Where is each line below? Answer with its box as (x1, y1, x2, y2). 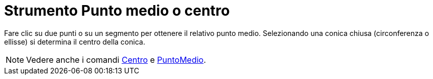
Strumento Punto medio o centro (4, 2, 230, 19)
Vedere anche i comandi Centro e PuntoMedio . (26, 54, 206, 65)
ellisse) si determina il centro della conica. (4, 37, 145, 46)
